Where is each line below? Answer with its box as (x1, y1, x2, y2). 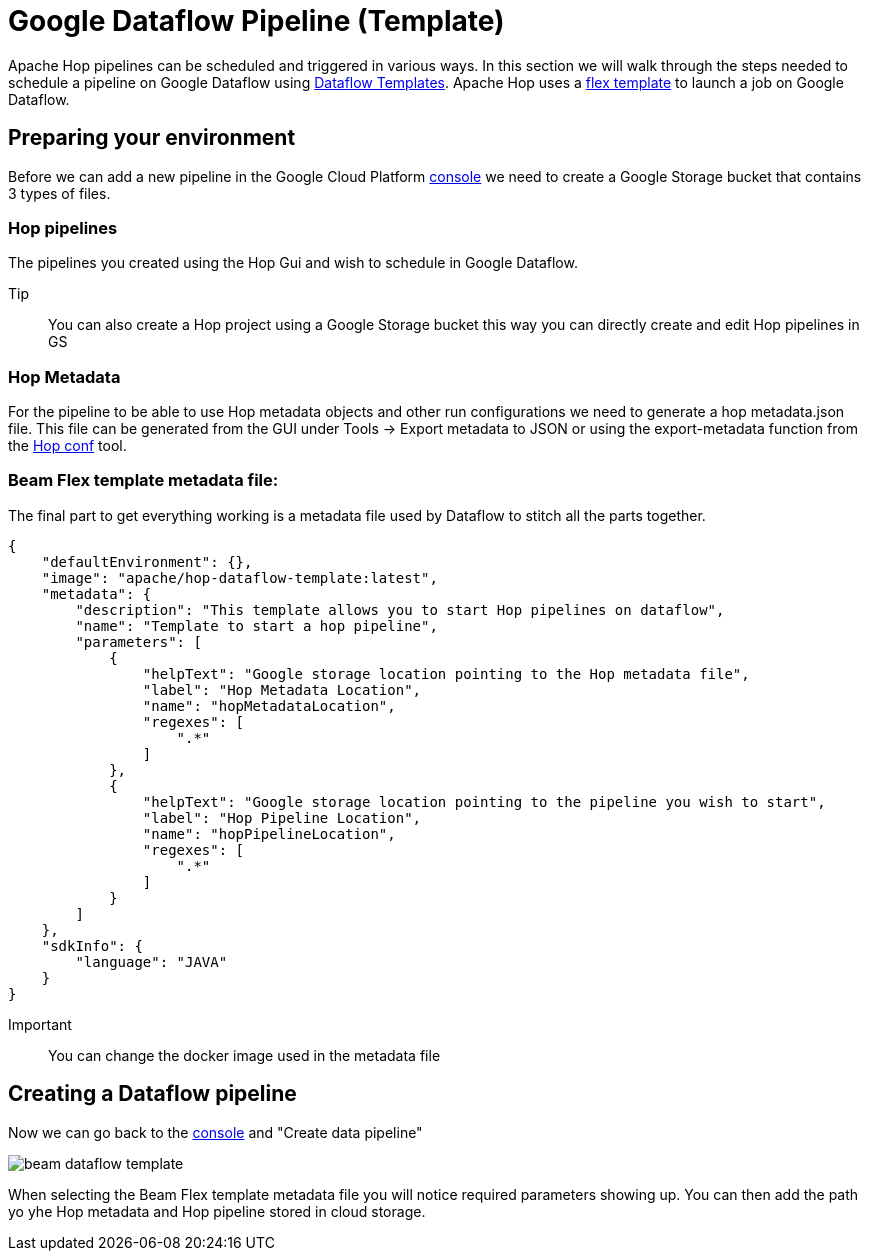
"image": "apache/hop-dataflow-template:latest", (41, 569, 438, 586)
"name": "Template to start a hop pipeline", (75, 617, 438, 634)
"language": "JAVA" (75, 953, 228, 970)
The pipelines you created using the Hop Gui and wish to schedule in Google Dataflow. (8, 254, 578, 272)
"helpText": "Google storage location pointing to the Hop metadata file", (142, 665, 750, 682)
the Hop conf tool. (8, 437, 127, 455)
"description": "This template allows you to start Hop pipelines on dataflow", (75, 601, 725, 618)
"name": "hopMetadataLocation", (142, 697, 396, 714)
